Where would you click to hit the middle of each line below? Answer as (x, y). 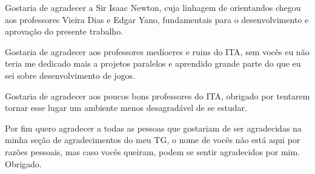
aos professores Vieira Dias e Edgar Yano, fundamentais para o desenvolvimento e (157, 19)
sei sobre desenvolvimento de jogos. (70, 75)
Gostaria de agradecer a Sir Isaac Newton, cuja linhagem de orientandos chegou (153, 7)
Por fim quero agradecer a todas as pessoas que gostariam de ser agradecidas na (153, 128)
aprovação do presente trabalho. (64, 31)
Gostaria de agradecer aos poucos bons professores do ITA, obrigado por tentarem (157, 95)
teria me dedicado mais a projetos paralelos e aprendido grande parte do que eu (153, 63)
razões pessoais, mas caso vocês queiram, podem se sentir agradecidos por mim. (152, 151)
